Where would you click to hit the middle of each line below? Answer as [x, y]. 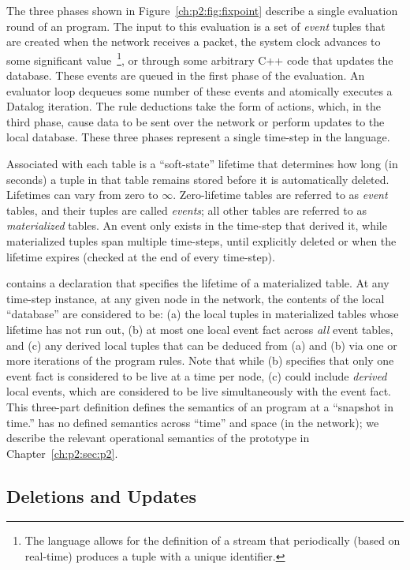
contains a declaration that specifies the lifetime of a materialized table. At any [198, 283]
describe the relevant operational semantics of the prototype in [158, 438]
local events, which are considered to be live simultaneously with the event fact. [199, 391]
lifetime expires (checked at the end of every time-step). [141, 256]
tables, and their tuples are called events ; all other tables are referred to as [186, 210]
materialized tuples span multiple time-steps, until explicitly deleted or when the [201, 240]
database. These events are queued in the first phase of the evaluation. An [186, 75]
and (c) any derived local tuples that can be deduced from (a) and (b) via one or [202, 345]
